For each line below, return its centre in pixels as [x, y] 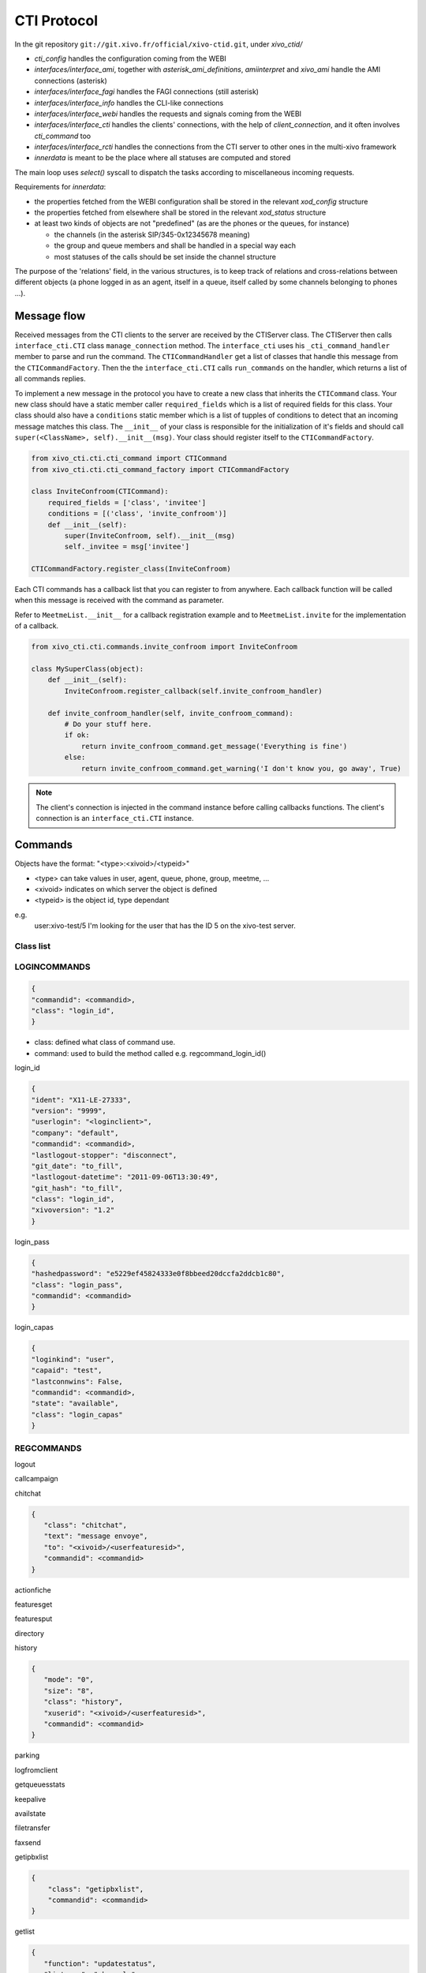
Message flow [50, 316]
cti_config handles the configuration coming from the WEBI [130, 58]
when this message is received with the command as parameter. [119, 601]
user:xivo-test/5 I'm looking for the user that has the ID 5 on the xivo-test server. [165, 926]
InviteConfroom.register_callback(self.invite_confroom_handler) [193, 691]
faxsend [28, 1842]
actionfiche [33, 1589]
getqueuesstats [40, 1784]
